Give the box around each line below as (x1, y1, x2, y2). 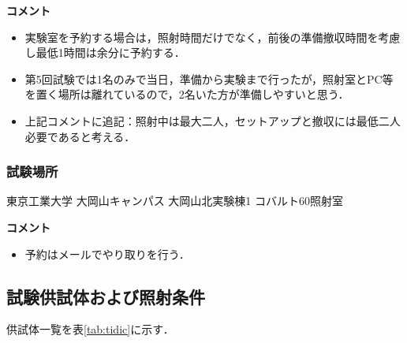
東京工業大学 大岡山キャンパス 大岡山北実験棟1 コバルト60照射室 (6, 192, 343, 209)
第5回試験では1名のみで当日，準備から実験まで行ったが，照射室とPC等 (24, 70, 394, 87)
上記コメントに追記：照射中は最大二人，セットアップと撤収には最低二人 (24, 112, 401, 129)
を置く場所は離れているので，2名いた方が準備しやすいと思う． (24, 86, 349, 103)
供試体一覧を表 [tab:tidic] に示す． (6, 321, 174, 337)
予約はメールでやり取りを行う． (24, 245, 190, 262)
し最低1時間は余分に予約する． (24, 44, 185, 61)
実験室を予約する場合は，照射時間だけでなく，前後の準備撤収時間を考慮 (24, 28, 401, 45)
